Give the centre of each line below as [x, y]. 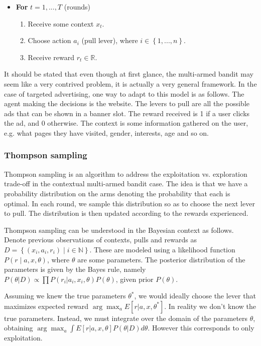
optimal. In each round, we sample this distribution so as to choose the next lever [129, 203]
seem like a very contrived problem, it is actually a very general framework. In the [130, 83]
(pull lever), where [110, 40]
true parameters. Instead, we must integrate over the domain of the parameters [126, 318]
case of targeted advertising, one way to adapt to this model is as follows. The [124, 93]
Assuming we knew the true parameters [65, 296]
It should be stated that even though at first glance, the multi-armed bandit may [129, 74]
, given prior [135, 279]
